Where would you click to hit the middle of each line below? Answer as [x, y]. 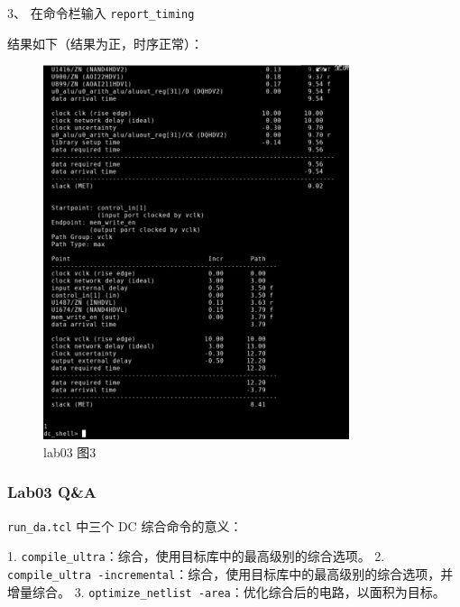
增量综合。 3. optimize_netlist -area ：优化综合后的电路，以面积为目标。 [226, 591]
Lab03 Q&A [52, 492]
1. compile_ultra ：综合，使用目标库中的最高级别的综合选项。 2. [196, 556]
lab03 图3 [70, 451]
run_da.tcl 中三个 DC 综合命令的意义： [125, 525]
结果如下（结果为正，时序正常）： [105, 43]
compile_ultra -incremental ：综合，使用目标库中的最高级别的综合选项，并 [230, 573]
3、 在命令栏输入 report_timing [101, 13]
